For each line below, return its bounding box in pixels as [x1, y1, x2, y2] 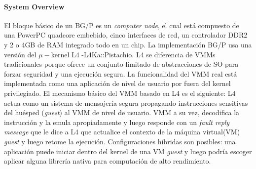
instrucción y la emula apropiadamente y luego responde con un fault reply [4, 117, 230, 127]
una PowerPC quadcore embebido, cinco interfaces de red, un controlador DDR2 [4, 30, 248, 40]
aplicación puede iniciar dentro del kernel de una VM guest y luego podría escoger [4, 146, 252, 156]
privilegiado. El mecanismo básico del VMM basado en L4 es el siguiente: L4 [4, 87, 236, 98]
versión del [4, 49, 37, 59]
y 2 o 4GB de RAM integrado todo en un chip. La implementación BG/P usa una [4, 39, 252, 49]
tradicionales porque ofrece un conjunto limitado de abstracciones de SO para [4, 59, 239, 69]
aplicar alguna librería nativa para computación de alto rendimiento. [4, 156, 211, 166]
